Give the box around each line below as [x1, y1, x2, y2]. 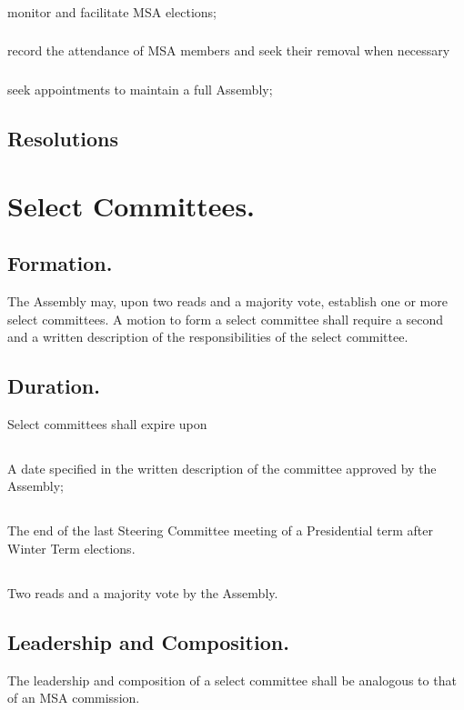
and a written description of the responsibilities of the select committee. [7, 327, 409, 346]
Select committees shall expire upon [7, 414, 207, 433]
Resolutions [7, 124, 119, 152]
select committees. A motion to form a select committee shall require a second [7, 309, 444, 328]
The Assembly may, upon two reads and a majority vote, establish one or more [7, 291, 448, 310]
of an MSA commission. [7, 688, 140, 707]
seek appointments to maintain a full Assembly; [7, 79, 273, 98]
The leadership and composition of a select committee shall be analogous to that [7, 670, 457, 689]
